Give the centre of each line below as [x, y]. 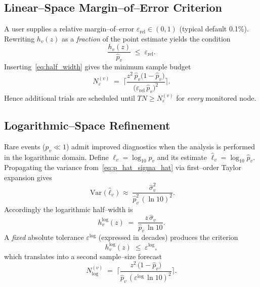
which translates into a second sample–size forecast [83, 256]
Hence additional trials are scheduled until [70, 97]
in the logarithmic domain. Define [56, 157]
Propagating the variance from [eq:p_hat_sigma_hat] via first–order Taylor [123, 167]
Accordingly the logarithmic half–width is [69, 209]
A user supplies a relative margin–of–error [69, 29]
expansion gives [28, 177]
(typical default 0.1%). [214, 29]
